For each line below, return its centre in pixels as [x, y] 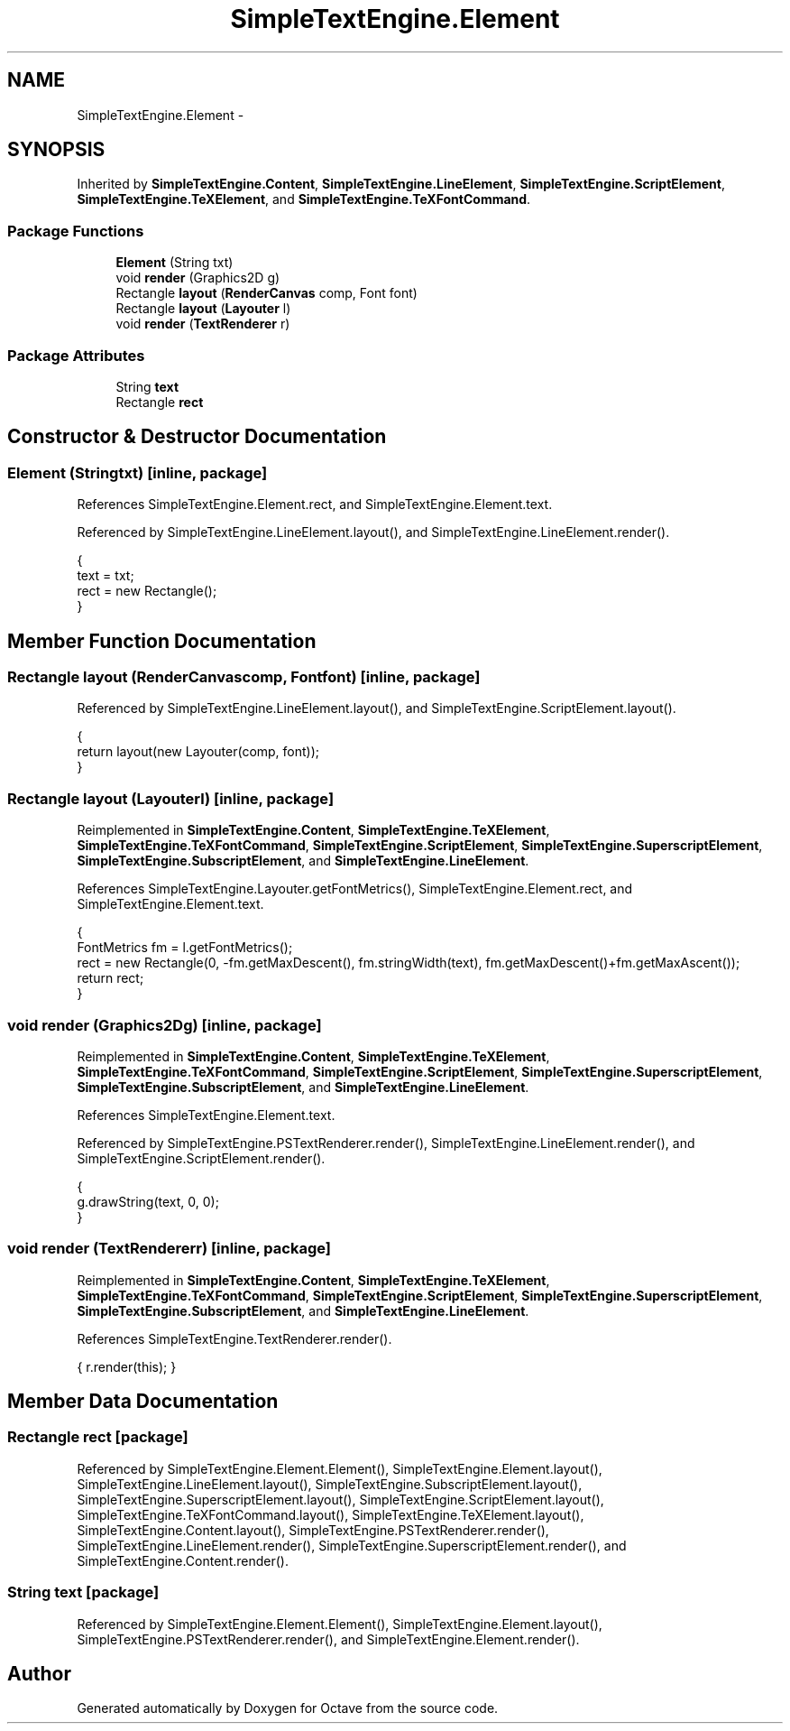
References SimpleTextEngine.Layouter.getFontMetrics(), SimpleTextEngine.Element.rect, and [355, 889]
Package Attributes [76, 355]
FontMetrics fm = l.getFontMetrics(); [185, 948]
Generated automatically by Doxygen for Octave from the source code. [288, 1708]
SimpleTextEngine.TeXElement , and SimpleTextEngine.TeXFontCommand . [304, 199]
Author [39, 1674]
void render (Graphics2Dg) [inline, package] [165, 1025]
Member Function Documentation [162, 641]
